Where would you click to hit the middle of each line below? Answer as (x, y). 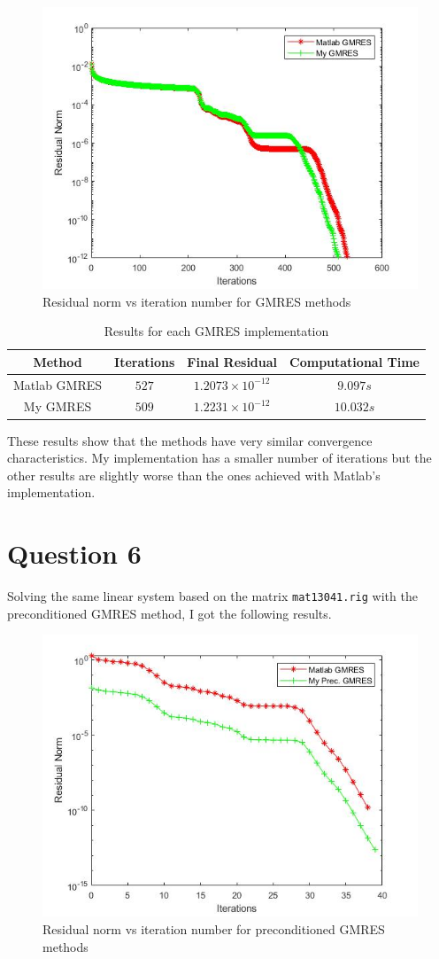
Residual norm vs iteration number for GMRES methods (197, 301)
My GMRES (58, 406)
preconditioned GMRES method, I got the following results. (169, 613)
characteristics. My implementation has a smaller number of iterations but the (219, 458)
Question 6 (74, 554)
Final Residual (232, 361)
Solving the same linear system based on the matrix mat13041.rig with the (212, 596)
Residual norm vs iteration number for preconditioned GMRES (214, 928)
